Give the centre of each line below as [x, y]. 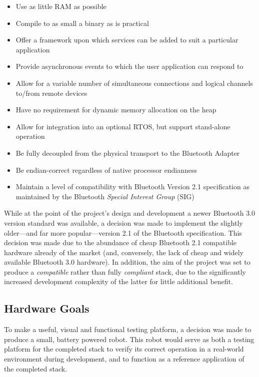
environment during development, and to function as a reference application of [124, 359]
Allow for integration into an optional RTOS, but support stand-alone [123, 126]
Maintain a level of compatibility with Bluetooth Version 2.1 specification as [132, 187]
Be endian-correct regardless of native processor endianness [106, 170]
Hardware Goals [47, 308]
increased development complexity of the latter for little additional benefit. [118, 281]
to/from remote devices [51, 93]
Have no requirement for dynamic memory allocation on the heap [116, 110]
